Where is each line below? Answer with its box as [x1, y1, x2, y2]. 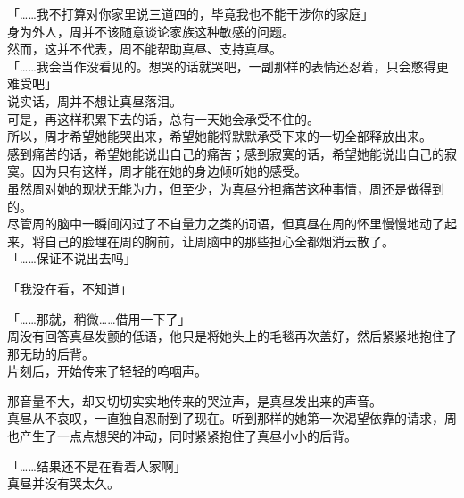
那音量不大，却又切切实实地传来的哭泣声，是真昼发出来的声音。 [7, 391, 382, 410]
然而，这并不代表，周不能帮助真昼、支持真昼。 [7, 39, 282, 58]
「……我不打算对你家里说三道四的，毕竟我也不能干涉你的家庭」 [7, 4, 374, 22]
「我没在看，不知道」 [7, 278, 132, 297]
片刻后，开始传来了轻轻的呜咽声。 [7, 361, 207, 380]
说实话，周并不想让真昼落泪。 [7, 91, 182, 110]
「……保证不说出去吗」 [7, 249, 137, 268]
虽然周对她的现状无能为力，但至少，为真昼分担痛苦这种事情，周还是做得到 [7, 178, 444, 197]
